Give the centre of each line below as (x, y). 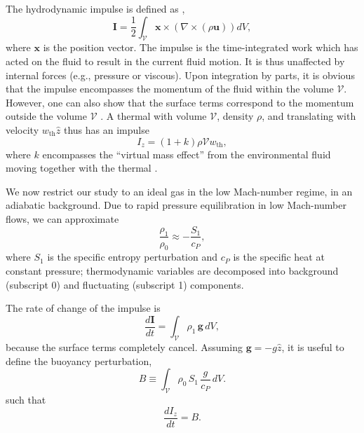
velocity (22, 129)
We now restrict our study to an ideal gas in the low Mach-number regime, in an (179, 191)
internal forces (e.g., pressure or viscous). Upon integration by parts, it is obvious (180, 75)
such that (26, 399)
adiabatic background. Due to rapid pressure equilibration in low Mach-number (176, 205)
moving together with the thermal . (82, 168)
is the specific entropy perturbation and (133, 257)
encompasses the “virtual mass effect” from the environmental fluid (187, 154)
